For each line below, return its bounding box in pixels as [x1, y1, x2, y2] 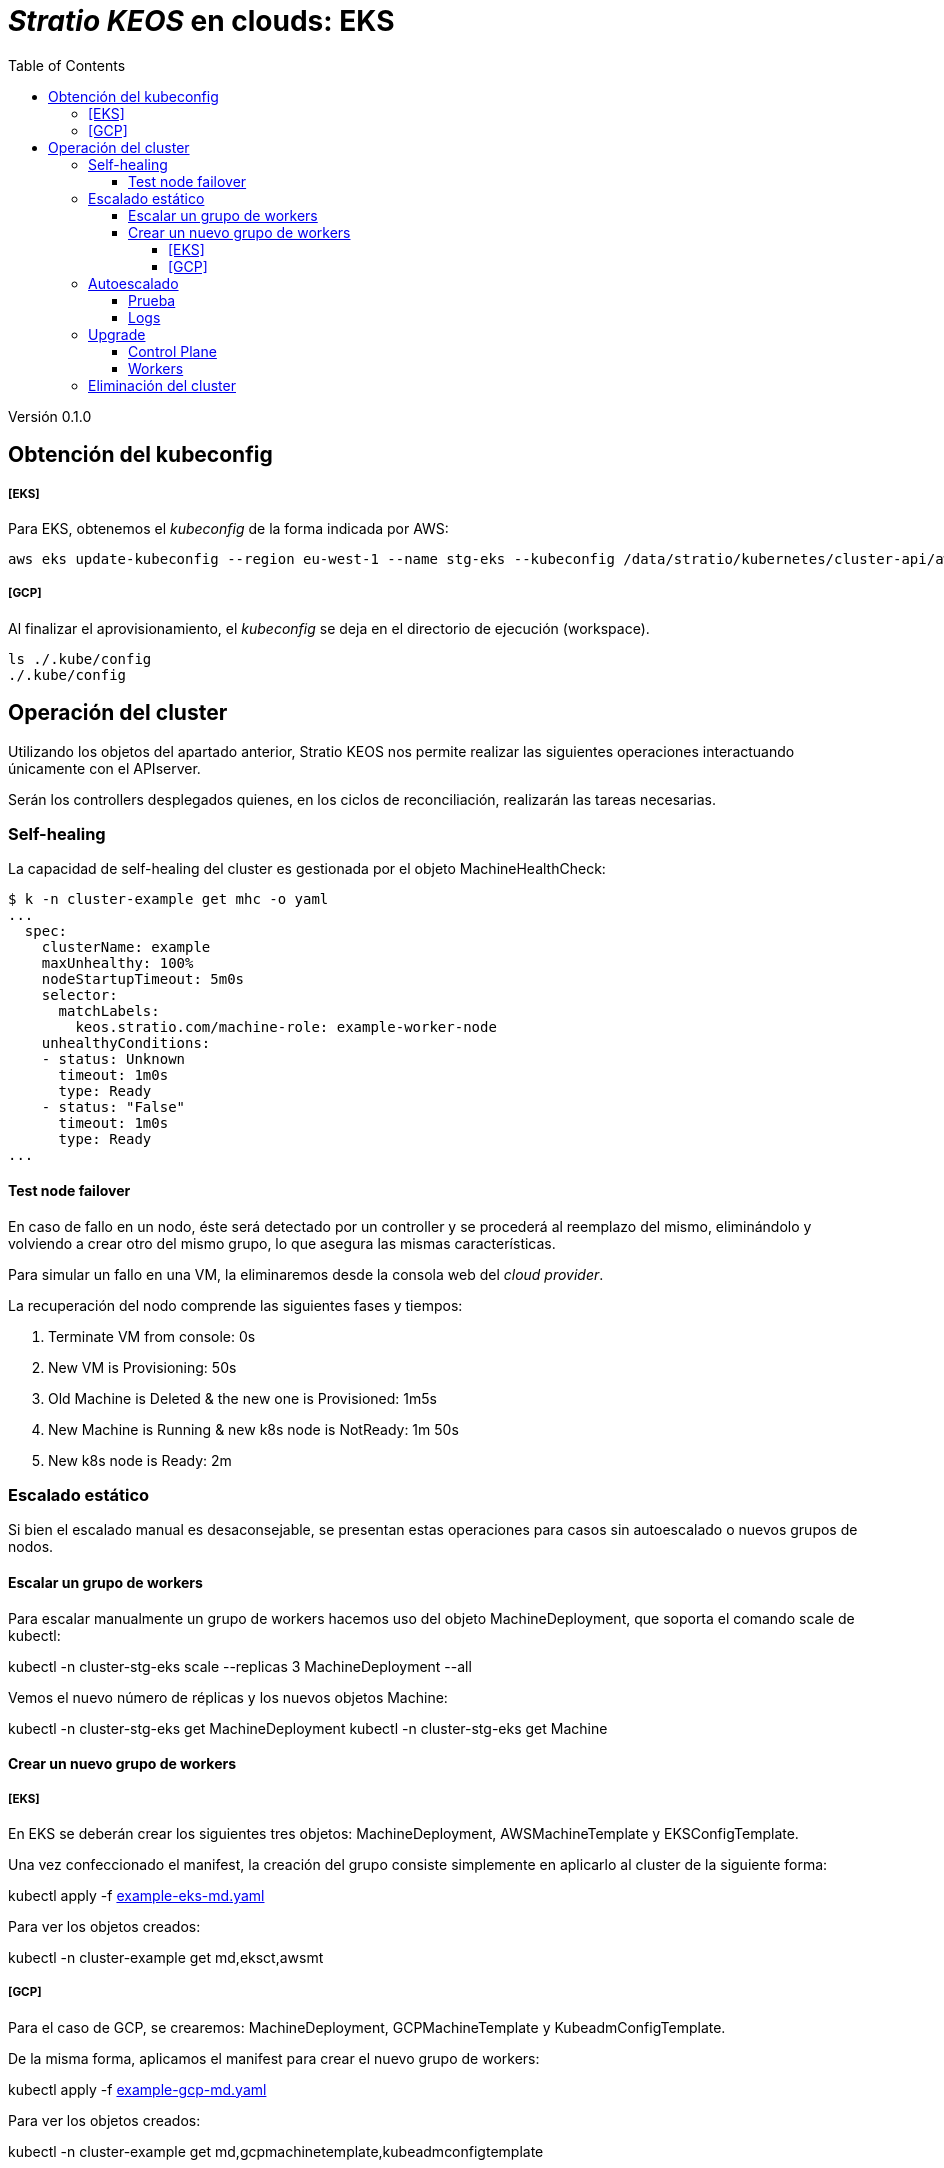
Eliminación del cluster [88, 376, 236, 394]
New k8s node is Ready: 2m [48, 1451, 232, 1469]
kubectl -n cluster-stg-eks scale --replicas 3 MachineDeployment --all [8, 1657, 472, 1675]
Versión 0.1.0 [8, 407, 92, 425]
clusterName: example [41, 939, 211, 956]
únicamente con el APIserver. [8, 759, 201, 777]
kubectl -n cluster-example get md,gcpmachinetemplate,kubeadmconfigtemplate [8, 2142, 544, 2160]
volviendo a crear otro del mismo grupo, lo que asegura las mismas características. [8, 1234, 556, 1252]
